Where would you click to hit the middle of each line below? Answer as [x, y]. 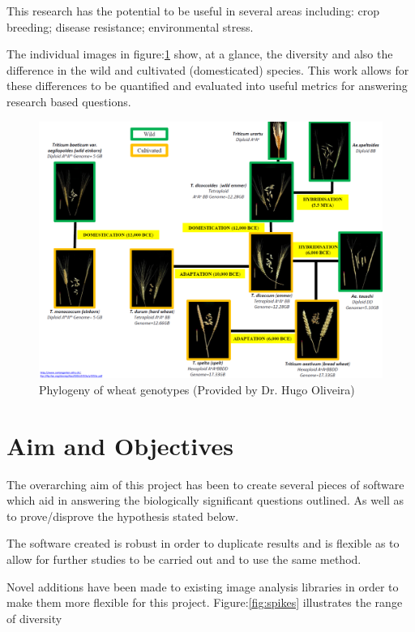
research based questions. [69, 101]
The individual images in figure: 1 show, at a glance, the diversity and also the [200, 54]
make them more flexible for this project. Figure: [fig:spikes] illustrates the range [205, 602]
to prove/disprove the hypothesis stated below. [123, 516]
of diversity [34, 618]
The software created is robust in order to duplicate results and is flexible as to [203, 543]
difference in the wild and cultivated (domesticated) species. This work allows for [208, 69]
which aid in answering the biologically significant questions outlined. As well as [205, 500]
